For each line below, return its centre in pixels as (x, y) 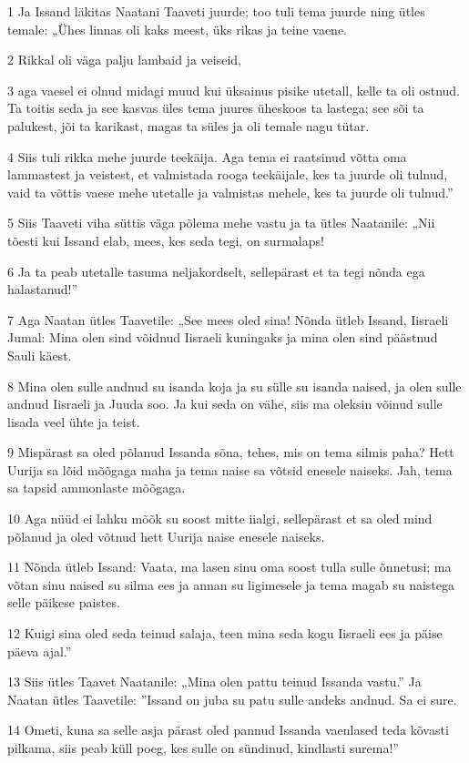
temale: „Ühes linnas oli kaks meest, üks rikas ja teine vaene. (178, 29)
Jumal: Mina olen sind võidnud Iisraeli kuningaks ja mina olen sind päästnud (223, 337)
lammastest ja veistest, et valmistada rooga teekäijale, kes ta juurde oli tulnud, (228, 174)
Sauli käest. (40, 355)
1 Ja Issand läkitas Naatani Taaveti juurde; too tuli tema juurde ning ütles (216, 11)
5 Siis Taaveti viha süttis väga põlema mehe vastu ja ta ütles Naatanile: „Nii (221, 223)
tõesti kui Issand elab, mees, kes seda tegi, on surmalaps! (166, 240)
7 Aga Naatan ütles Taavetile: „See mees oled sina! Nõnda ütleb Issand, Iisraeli (228, 319)
